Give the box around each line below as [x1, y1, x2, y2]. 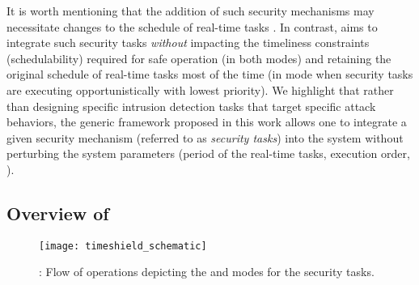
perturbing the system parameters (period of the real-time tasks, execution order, [6, 145, 410, 162]
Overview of [6, 200, 109, 225]
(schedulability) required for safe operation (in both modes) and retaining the [6, 49, 391, 66]
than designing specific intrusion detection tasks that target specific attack [6, 97, 376, 114]
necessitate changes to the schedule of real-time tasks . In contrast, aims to [6, 18, 378, 35]
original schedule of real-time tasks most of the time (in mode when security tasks [6, 66, 413, 83]
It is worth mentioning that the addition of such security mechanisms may [6, 2, 375, 19]
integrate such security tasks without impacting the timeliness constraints [6, 34, 370, 51]
